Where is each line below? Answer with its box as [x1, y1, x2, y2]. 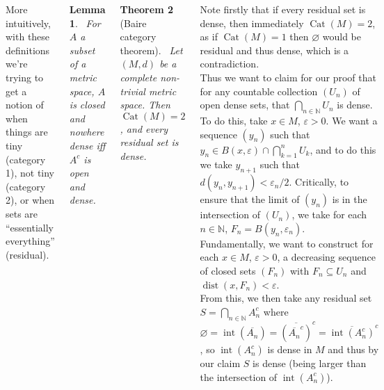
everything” [6, 234, 55, 248]
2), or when [6, 193, 55, 207]
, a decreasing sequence [277, 250, 376, 264]
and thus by [328, 342, 379, 357]
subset [69, 42, 95, 57]
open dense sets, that [200, 97, 290, 112]
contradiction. [200, 56, 259, 71]
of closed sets [200, 263, 256, 277]
